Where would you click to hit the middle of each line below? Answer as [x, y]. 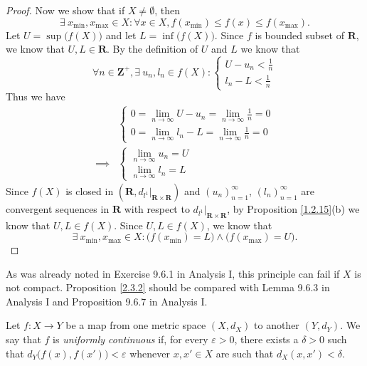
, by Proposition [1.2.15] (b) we [293, 208]
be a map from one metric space [136, 325]
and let [121, 35]
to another [277, 325]
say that [23, 339]
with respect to [157, 208]
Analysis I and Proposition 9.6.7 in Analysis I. [107, 301]
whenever [150, 353]
